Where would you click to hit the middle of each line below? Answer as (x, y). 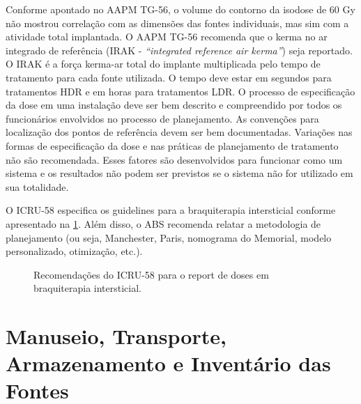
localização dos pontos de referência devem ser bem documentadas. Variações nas (179, 132)
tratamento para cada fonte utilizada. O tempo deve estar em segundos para (169, 77)
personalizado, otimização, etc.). (74, 251)
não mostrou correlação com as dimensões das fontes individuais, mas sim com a (177, 23)
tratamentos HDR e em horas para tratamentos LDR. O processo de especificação (180, 91)
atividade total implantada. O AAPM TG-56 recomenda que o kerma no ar (167, 37)
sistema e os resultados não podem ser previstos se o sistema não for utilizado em (179, 173)
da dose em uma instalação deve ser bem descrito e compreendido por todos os (174, 105)
